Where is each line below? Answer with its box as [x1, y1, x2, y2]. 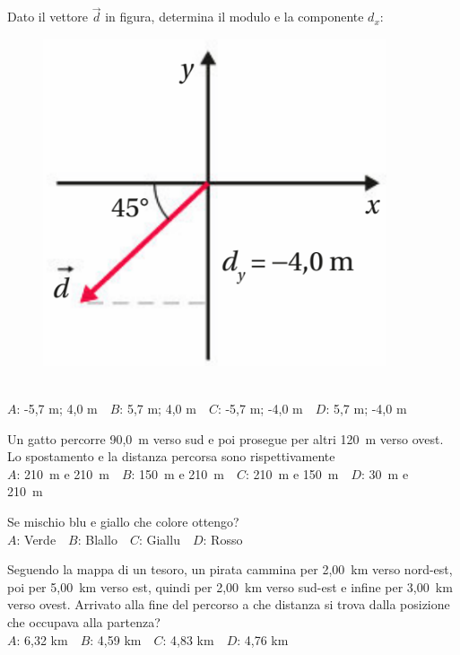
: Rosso [203, 529, 243, 548]
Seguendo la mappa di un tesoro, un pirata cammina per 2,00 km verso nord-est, [7, 560, 453, 579]
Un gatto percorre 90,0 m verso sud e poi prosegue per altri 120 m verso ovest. [7, 429, 444, 448]
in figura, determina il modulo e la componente [105, 7, 364, 26]
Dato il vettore [7, 7, 89, 26]
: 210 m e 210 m [16, 464, 109, 483]
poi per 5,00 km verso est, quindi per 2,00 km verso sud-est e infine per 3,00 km [7, 577, 453, 596]
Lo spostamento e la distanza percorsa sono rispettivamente [7, 447, 335, 466]
